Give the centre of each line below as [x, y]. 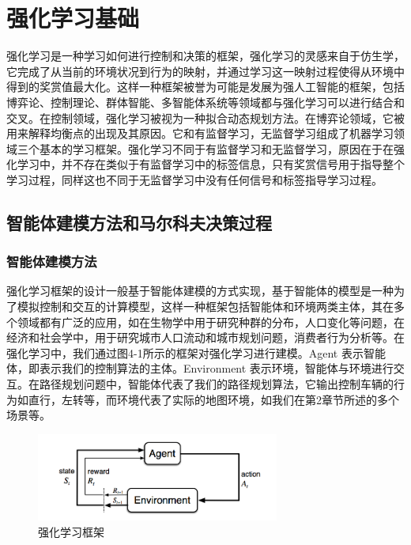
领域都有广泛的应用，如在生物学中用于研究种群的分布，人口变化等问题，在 [211, 322]
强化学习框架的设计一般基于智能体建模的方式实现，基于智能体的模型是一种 [200, 291]
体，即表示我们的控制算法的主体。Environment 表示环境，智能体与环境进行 [200, 368]
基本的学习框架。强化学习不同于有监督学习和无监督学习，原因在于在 [216, 148]
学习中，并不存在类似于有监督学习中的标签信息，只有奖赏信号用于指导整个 [211, 164]
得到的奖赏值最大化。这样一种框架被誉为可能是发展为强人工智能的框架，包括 [205, 87]
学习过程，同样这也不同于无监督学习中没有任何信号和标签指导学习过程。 [194, 179]
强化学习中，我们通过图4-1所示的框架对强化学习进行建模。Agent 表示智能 [196, 352]
